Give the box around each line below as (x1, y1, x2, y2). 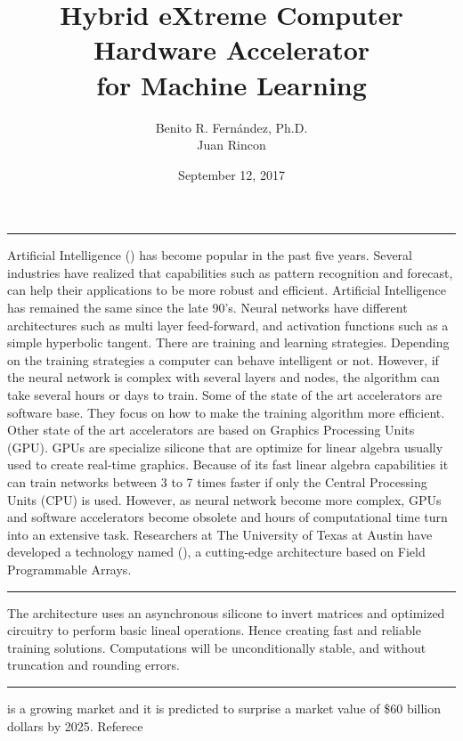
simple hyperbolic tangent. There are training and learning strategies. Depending (7, 333, 450, 352)
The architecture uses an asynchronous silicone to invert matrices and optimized (7, 603, 445, 622)
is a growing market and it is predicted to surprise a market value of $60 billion (7, 698, 442, 717)
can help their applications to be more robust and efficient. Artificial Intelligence (7, 281, 447, 299)
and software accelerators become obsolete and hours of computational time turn (7, 508, 448, 526)
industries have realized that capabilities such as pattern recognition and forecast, (7, 263, 453, 281)
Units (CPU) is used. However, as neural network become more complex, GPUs (7, 490, 442, 509)
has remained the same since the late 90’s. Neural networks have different (7, 298, 408, 317)
